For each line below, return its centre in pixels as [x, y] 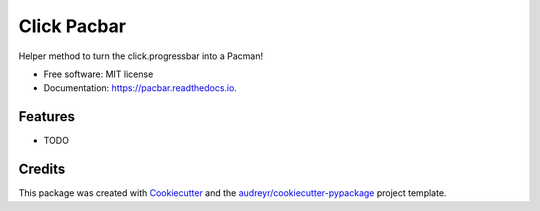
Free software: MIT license [98, 74]
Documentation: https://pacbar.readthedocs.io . [140, 88]
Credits [42, 169]
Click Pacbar [72, 26]
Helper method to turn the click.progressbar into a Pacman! [141, 56]
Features [46, 116]
